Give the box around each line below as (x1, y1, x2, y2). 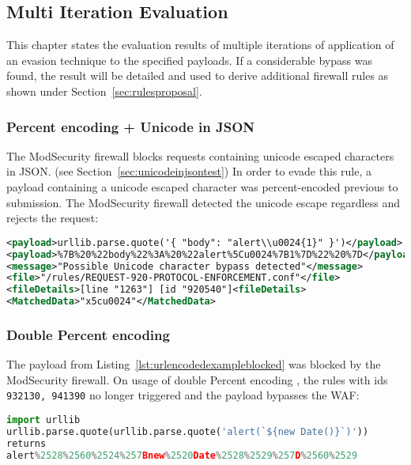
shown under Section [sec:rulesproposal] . (6, 82, 202, 99)
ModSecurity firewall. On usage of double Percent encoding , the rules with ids (6, 371, 388, 387)
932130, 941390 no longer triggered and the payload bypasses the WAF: (6, 387, 360, 403)
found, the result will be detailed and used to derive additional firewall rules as (6, 67, 389, 84)
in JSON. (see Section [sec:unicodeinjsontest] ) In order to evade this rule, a (6, 163, 371, 180)
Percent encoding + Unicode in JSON (6, 116, 255, 136)
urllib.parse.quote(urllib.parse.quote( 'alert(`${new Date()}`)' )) (6, 425, 369, 437)
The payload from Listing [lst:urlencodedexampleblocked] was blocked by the (6, 356, 381, 372)
